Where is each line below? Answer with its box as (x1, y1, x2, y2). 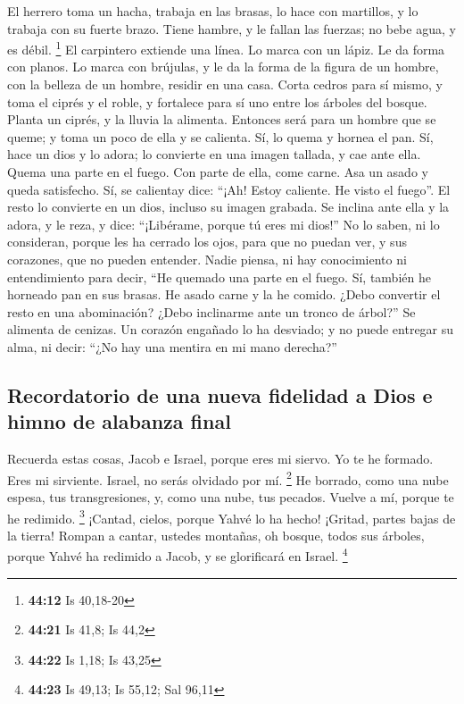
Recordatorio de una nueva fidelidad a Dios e (7, 381, 433, 408)
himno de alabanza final (7, 407, 231, 435)
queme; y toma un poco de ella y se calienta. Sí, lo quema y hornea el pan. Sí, (7, 127, 434, 146)
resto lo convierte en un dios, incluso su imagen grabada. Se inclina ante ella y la (7, 197, 450, 216)
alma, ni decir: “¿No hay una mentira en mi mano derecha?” (7, 337, 337, 356)
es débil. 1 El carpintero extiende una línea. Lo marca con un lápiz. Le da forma (7, 38, 445, 58)
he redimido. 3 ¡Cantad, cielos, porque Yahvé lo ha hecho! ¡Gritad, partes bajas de (7, 506, 456, 527)
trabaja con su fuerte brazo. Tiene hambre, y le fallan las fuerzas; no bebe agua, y (7, 19, 456, 38)
